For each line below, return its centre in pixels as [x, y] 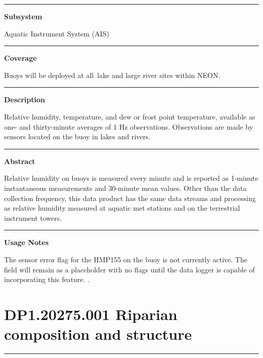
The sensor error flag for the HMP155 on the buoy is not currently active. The [126, 259]
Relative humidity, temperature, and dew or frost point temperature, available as [130, 116]
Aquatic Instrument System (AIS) [57, 33]
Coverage [20, 58]
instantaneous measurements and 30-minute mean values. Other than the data [125, 188]
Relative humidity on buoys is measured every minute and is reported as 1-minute [131, 178]
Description [25, 100]
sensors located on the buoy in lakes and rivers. [77, 136]
